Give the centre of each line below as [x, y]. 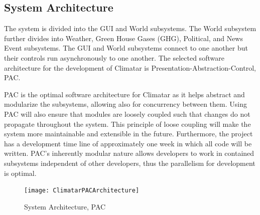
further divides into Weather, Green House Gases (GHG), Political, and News [123, 38]
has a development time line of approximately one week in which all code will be [128, 143]
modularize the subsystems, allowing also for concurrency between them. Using [125, 104]
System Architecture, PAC [65, 206]
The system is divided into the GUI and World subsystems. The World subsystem [130, 28]
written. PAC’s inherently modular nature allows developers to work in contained [129, 153]
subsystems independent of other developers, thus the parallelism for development [130, 163]
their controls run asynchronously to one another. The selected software [114, 57]
